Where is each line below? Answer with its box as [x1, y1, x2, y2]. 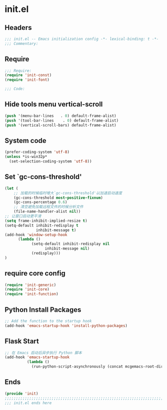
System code [4, 136, 47, 145]
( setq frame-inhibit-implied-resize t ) [4, 218, 88, 223]
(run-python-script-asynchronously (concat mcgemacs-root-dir [31, 364, 164, 369]
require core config [4, 269, 66, 277]
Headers [4, 23, 32, 32]
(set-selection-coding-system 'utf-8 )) [9, 159, 92, 164]
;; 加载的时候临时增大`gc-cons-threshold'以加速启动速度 [13, 190, 123, 195]
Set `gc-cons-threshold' [4, 173, 82, 181]
